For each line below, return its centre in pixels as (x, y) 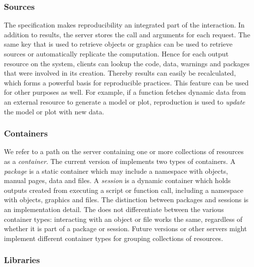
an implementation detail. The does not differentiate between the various (114, 209)
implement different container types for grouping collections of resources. (114, 238)
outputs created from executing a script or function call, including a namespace (124, 190)
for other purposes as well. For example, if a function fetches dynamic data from (125, 92)
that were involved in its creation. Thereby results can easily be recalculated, (120, 73)
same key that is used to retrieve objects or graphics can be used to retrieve (118, 44)
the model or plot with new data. (54, 111)
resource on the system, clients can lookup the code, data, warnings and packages (127, 63)
